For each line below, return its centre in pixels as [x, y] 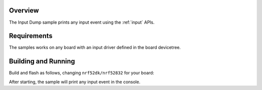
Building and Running [42, 61]
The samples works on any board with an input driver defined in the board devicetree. [95, 47]
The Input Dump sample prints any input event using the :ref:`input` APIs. [82, 22]
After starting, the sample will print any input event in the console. [75, 82]
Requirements [31, 36]
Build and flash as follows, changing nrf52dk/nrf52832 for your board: [82, 73]
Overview [24, 10]
